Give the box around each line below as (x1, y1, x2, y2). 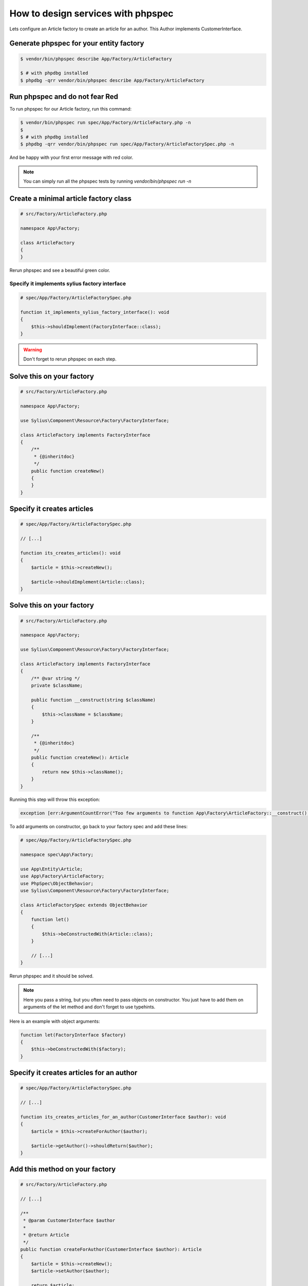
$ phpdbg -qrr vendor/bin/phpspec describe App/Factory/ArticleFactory (20, 77, 205, 83)
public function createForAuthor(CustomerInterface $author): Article (20, 1246, 202, 1252)
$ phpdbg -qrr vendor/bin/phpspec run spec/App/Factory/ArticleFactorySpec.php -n (20, 141, 235, 147)
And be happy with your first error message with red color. (9, 154, 133, 160)
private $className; (31, 683, 83, 689)
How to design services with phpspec (9, 8, 174, 19)
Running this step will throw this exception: (9, 796, 100, 802)
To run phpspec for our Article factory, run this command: (9, 106, 132, 112)
